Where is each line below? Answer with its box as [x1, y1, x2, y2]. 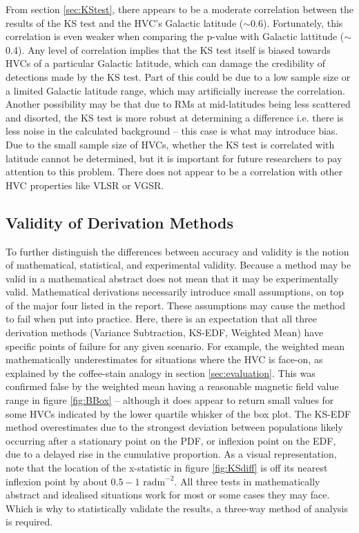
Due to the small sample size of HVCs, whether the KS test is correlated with [6, 137, 335, 151]
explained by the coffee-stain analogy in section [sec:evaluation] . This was [6, 365, 316, 380]
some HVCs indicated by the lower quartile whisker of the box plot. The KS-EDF [6, 406, 351, 420]
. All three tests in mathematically [174, 474, 320, 488]
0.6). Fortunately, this [251, 15, 343, 30]
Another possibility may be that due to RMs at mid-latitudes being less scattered [6, 97, 351, 111]
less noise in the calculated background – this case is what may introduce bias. [6, 124, 338, 138]
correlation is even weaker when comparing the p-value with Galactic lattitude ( [6, 29, 345, 43]
